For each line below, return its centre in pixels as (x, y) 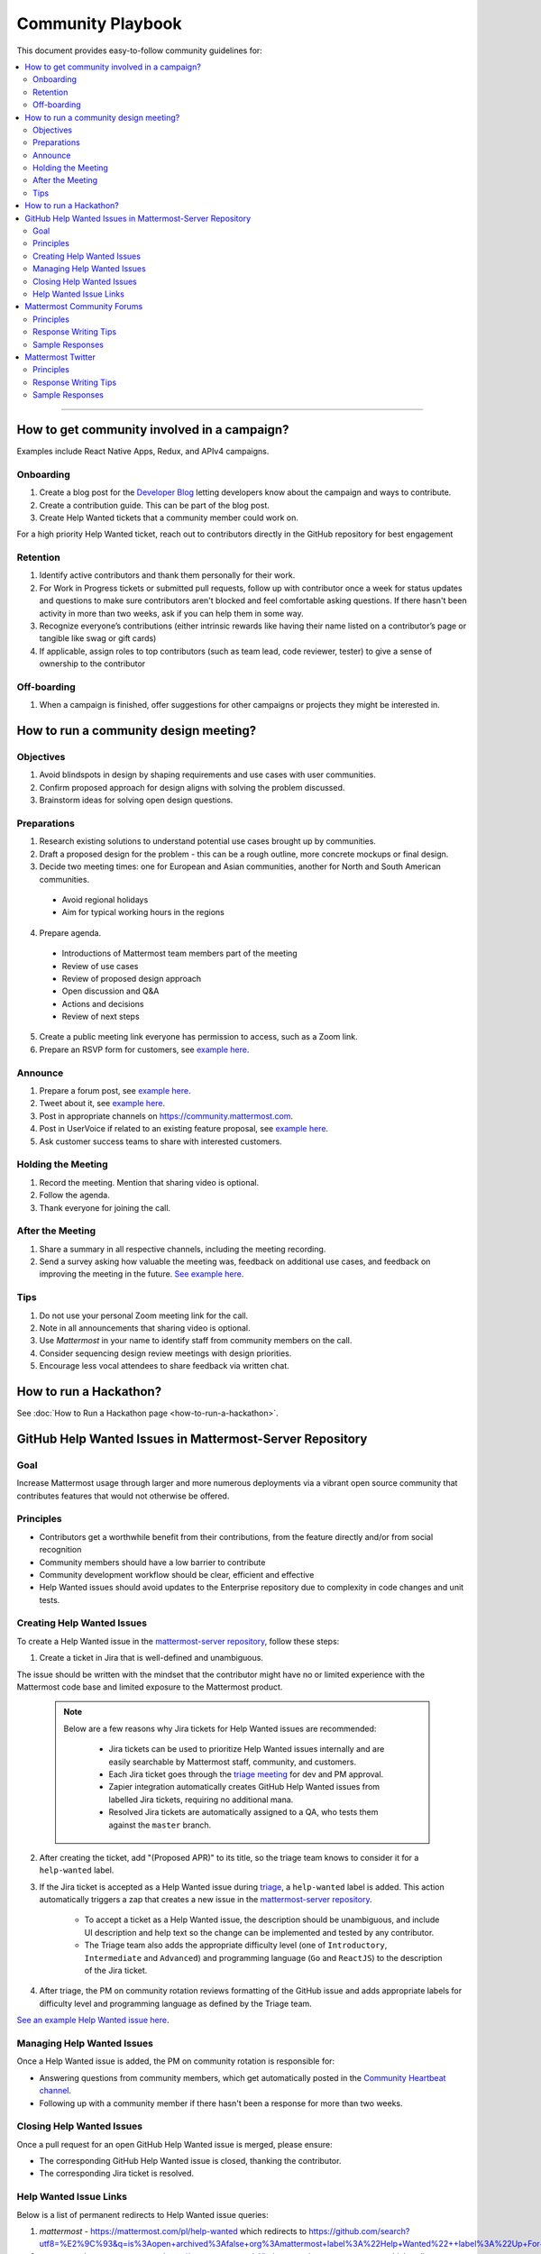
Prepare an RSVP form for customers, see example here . (144, 1049)
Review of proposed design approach (132, 978)
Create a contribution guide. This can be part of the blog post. (155, 505)
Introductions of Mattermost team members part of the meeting (179, 953)
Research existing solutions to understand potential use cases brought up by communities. (207, 841)
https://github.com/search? (359, 2231)
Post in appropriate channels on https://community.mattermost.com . (166, 1116)
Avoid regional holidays (105, 899)
